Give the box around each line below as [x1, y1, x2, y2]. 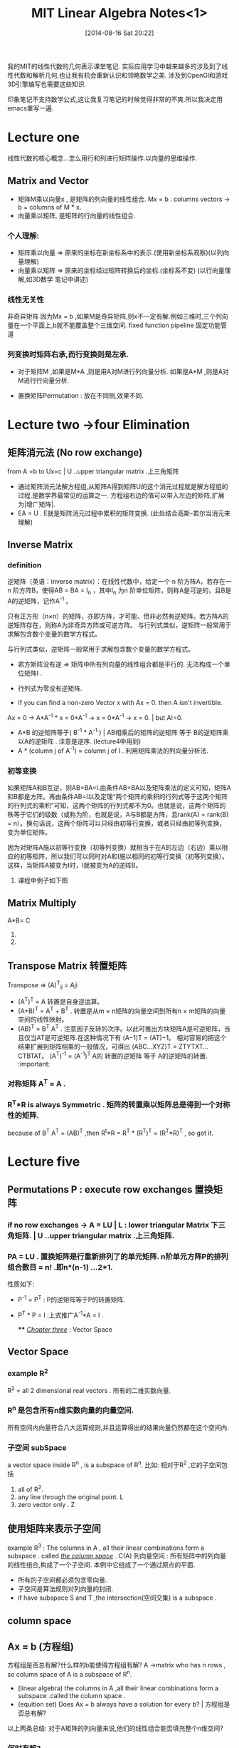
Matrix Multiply [7, 897, 77, 910]
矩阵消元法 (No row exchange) [7, 447, 143, 459]
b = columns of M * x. [17, 202, 82, 211]
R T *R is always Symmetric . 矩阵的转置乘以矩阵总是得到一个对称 [7, 1098, 230, 1110]
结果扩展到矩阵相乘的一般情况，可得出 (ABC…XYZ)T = [17, 1042, 178, 1051]
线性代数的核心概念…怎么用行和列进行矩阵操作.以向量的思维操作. [7, 153, 198, 162]
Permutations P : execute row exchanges [7, 1183, 193, 1196]
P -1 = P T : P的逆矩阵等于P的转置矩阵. [17, 1294, 126, 1304]
